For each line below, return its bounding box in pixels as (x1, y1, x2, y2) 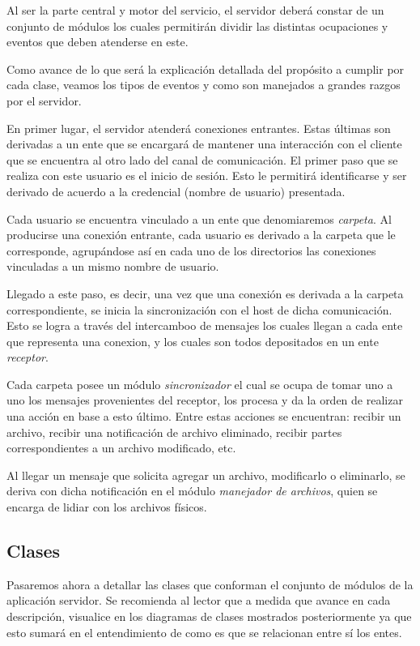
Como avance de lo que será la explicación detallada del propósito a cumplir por (6, 60, 405, 77)
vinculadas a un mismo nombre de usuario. (6, 258, 219, 275)
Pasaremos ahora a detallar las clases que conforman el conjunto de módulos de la (6, 575, 414, 593)
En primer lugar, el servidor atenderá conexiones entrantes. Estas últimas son (6, 119, 391, 136)
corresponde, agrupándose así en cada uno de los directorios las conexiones (6, 242, 376, 259)
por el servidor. (6, 92, 82, 109)
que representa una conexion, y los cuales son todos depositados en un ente (6, 332, 379, 349)
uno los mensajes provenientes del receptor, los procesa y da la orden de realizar (6, 391, 403, 409)
